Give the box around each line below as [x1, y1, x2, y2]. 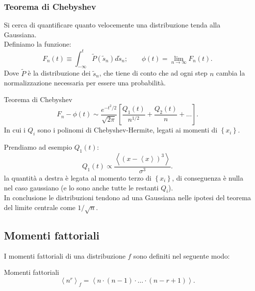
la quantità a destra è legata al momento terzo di [4, 172, 152, 183]
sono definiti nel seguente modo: [133, 250, 230, 261]
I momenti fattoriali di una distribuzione [4, 250, 126, 261]
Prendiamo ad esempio [4, 142, 72, 152]
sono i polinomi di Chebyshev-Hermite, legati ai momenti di [37, 125, 218, 135]
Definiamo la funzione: [4, 39, 72, 49]
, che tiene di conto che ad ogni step [99, 68, 207, 78]
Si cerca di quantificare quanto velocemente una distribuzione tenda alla [4, 20, 221, 30]
